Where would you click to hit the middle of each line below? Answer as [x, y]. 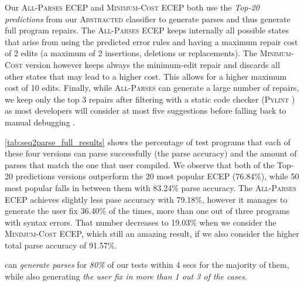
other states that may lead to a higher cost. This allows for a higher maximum [146, 76]
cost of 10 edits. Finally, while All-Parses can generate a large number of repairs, [152, 88]
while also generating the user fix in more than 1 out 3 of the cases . [126, 276]
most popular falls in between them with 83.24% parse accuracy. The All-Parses [151, 187]
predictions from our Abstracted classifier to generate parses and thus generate [148, 18]
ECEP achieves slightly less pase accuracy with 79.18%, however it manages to [146, 199]
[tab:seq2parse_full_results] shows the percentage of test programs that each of [148, 142]
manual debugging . [40, 122]
